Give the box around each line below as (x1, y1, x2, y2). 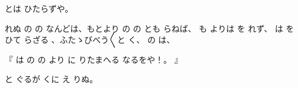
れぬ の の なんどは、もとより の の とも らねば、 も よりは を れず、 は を (5, 22, 294, 34)
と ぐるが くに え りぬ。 (5, 73, 98, 85)
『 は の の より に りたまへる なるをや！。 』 (5, 53, 183, 65)
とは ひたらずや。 (5, 2, 73, 14)
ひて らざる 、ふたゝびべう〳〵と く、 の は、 (5, 33, 175, 46)
